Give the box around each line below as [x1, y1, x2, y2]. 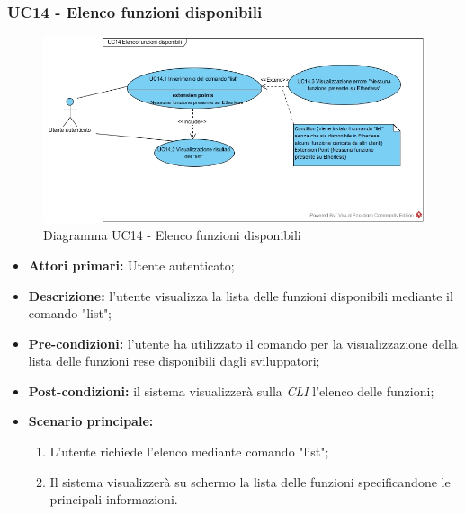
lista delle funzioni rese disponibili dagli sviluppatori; [28, 351, 320, 370]
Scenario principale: [28, 412, 154, 430]
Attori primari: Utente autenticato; [28, 255, 235, 274]
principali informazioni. [49, 490, 178, 509]
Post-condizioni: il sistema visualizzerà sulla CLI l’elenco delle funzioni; [28, 381, 434, 400]
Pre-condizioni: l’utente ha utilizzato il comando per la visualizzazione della [28, 333, 458, 352]
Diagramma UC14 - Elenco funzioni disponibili [43, 226, 301, 244]
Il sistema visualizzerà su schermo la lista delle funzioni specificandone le [49, 472, 451, 491]
